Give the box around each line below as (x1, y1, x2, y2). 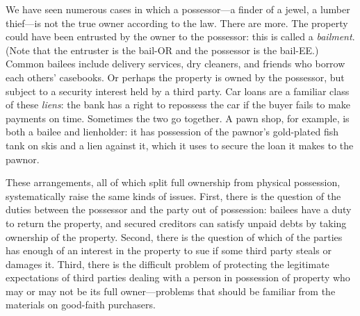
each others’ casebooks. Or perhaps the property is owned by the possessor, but (6, 69, 345, 84)
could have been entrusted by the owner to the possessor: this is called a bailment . (6, 29, 355, 44)
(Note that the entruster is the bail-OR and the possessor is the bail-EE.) (6, 42, 319, 57)
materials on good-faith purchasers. (6, 297, 156, 312)
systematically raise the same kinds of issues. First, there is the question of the (6, 188, 341, 203)
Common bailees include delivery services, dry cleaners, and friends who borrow (6, 56, 345, 71)
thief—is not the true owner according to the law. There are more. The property (6, 15, 348, 30)
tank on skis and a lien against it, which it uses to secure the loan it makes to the (6, 138, 354, 152)
